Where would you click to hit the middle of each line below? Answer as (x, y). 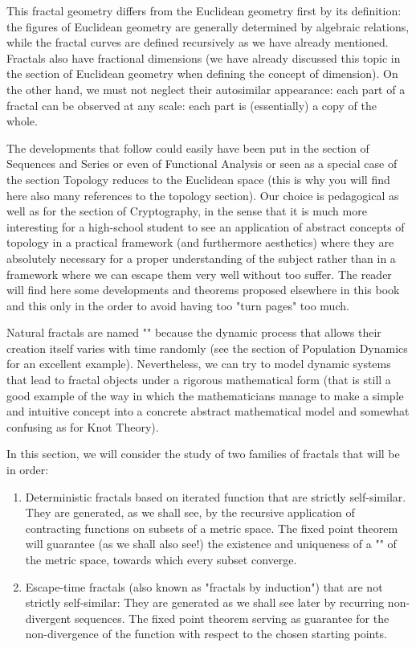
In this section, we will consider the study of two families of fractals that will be (203, 454)
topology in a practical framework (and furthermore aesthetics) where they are (200, 242)
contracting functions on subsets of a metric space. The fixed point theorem (212, 528)
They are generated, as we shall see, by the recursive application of (190, 512)
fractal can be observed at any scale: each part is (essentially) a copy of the (192, 105)
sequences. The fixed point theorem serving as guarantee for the (232, 618)
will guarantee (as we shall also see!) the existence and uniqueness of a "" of (211, 544)
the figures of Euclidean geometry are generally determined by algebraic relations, (208, 26)
